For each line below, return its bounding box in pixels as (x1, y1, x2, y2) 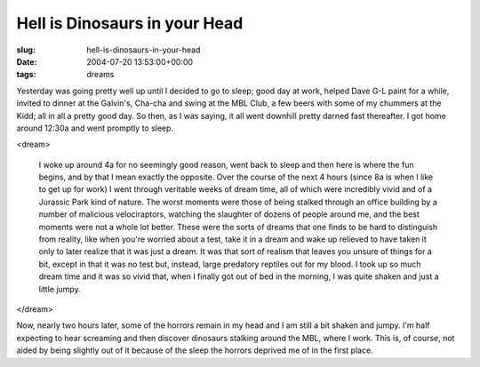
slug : (16, 44, 36, 55)
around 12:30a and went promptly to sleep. (16, 123, 173, 133)
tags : (16, 69, 36, 80)
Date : (16, 56, 37, 67)
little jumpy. (38, 283, 81, 294)
